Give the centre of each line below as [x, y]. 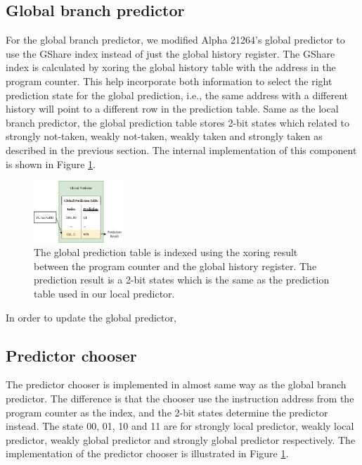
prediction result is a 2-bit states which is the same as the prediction [182, 280]
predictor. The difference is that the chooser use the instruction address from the [180, 399]
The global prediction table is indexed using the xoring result [166, 252]
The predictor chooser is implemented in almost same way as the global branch [176, 384]
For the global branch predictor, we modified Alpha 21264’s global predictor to [175, 40]
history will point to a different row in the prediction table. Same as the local [172, 109]
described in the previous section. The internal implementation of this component [181, 149]
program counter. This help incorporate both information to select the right [169, 81]
